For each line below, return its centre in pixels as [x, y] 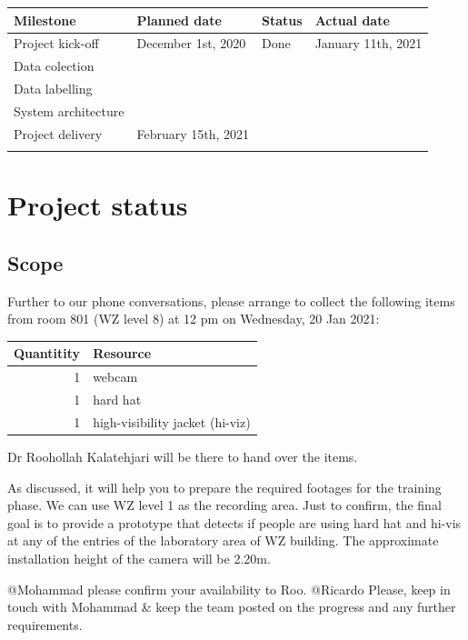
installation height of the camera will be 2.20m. [139, 558]
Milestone [45, 20]
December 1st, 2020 [191, 43]
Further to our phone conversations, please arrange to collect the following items [231, 300]
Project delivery [58, 133]
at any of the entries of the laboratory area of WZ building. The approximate [223, 540]
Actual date [352, 20]
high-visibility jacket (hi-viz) [172, 421]
